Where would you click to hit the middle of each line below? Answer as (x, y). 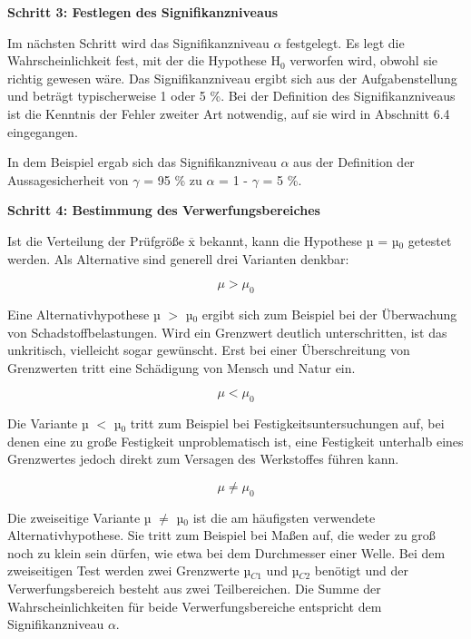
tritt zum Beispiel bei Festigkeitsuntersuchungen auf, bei (287, 423)
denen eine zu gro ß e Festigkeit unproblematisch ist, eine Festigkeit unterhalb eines (235, 441)
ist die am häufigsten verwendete (284, 517)
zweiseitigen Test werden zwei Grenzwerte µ (129, 570)
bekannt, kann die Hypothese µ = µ (299, 240)
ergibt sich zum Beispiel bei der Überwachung (329, 314)
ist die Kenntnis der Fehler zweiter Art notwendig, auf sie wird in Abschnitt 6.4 (229, 113)
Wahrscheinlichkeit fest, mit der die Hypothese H (144, 60)
